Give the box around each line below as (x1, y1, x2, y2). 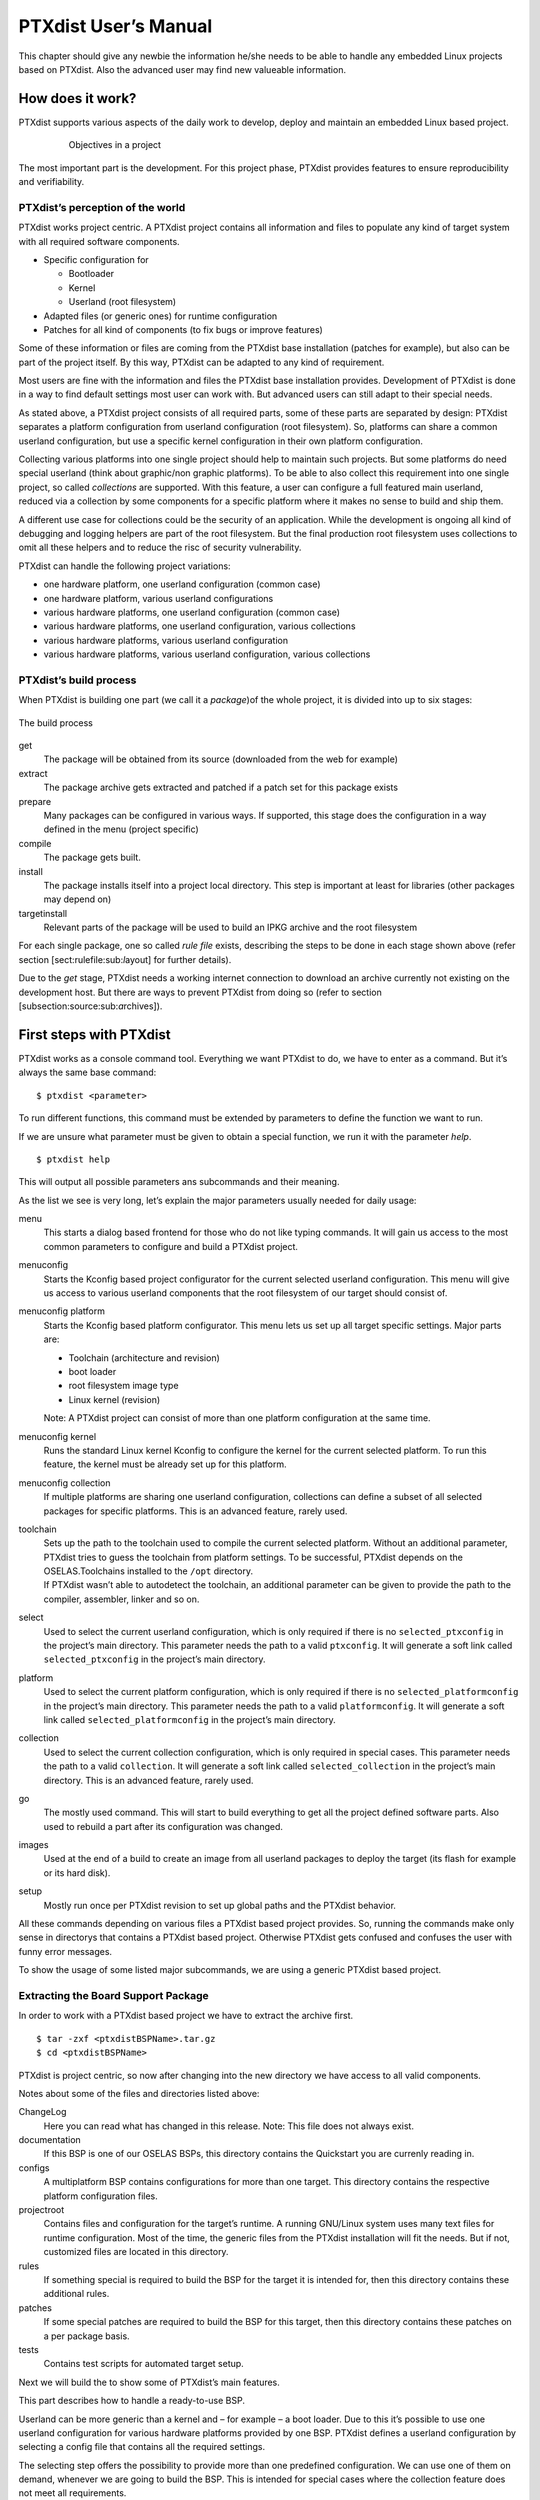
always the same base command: (18, 1066, 157, 1079)
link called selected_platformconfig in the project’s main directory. (43, 1713, 337, 1725)
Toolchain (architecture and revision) (68, 1351, 220, 1364)
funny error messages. (18, 1945, 113, 1957)
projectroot (18, 2204, 65, 2216)
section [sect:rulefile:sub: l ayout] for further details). (18, 953, 232, 965)
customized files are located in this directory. (43, 2246, 229, 2258)
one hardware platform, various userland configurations (43, 592, 274, 604)
